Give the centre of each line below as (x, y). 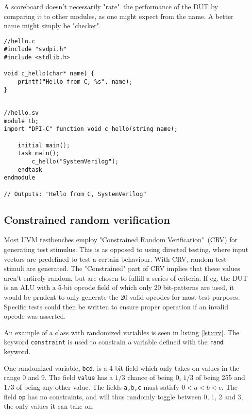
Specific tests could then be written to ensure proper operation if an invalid (116, 306)
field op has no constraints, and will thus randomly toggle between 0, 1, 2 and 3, (124, 396)
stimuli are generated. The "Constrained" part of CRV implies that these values (122, 268)
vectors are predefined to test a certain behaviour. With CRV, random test (115, 259)
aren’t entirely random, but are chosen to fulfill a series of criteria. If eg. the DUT (126, 278)
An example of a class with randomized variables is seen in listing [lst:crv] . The (122, 332)
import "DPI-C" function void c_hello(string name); (91, 129)
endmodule (20, 178)
